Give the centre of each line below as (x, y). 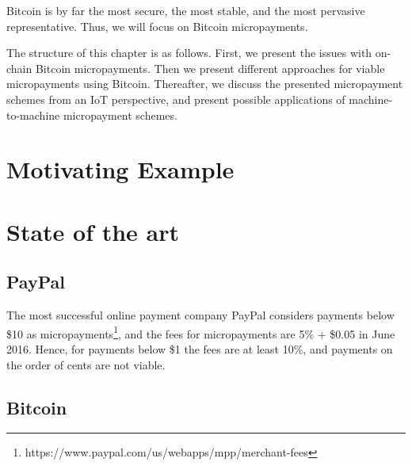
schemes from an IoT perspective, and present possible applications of (176, 99)
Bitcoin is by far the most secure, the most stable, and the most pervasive (186, 10)
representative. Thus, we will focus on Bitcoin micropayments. (157, 26)
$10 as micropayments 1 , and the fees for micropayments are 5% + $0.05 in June (201, 332)
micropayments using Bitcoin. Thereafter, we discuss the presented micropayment (205, 84)
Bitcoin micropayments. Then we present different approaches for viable (210, 68)
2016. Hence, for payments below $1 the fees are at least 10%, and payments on (200, 348)
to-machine (33, 115)
